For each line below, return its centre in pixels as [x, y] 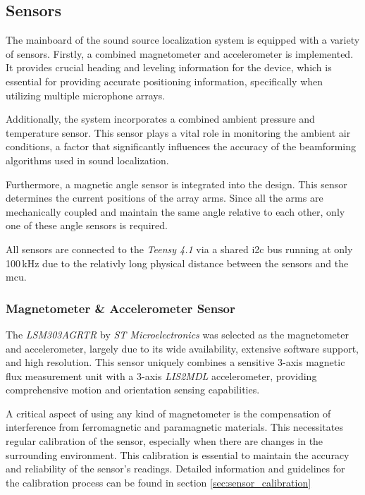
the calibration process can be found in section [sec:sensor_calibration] [159, 482]
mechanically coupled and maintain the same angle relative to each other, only [175, 211]
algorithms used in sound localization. [87, 160]
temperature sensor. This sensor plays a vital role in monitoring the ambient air [178, 132]
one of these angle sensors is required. [87, 225]
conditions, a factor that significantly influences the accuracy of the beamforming [181, 146]
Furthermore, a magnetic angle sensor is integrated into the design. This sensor [177, 184]
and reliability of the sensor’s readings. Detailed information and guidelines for [175, 469]
